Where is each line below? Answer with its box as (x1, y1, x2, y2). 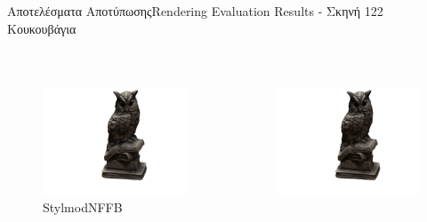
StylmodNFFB (43, 197, 123, 216)
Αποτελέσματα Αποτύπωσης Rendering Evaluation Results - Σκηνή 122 (7, 2, 383, 20)
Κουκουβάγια (7, 19, 77, 37)
